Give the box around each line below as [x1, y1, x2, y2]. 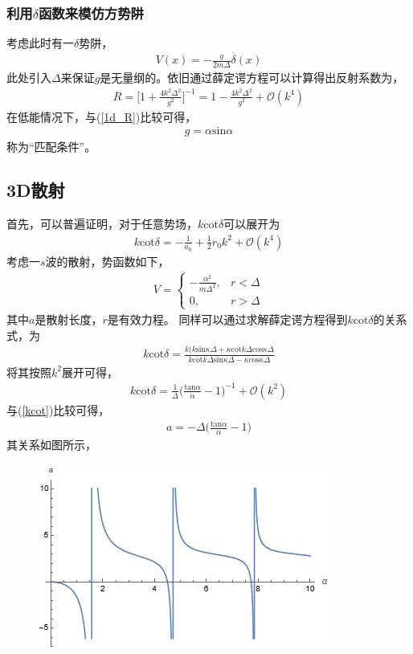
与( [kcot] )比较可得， [6, 401, 110, 418]
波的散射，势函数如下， [45, 252, 170, 269]
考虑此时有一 [6, 35, 74, 51]
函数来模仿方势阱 [38, 2, 144, 22]
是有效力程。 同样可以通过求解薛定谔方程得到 [107, 310, 348, 327]
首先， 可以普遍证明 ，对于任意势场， [6, 215, 198, 231]
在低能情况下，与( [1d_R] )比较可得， [6, 108, 197, 125]
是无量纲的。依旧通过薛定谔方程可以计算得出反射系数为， [100, 68, 404, 85]
